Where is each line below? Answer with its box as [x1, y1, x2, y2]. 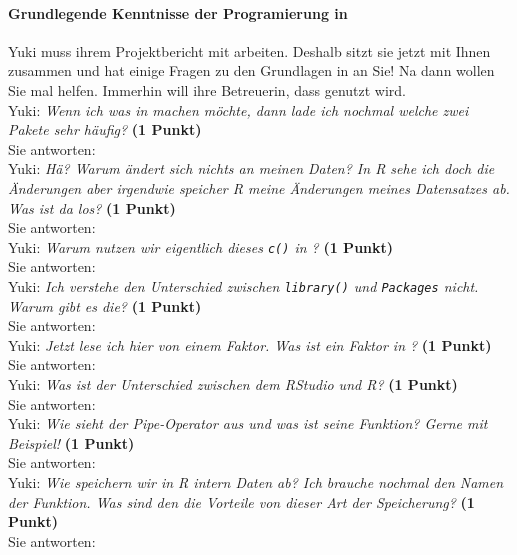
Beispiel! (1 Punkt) [8, 432, 135, 453]
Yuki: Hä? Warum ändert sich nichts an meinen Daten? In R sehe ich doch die [8, 158, 495, 179]
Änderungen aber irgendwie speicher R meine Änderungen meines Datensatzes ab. [8, 177, 510, 198]
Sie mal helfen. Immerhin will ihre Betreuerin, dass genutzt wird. [8, 79, 406, 100]
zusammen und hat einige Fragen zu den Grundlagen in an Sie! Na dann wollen [8, 60, 495, 81]
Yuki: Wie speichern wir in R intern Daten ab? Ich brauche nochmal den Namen [8, 471, 504, 492]
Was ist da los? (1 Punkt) [8, 197, 176, 218]
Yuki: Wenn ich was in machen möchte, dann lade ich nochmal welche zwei [8, 99, 469, 120]
